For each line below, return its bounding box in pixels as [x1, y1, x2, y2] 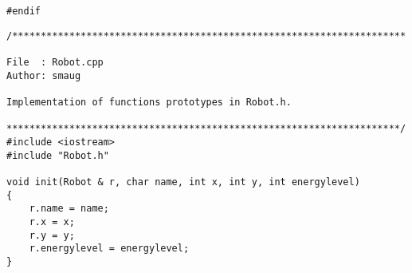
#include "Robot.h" [6, 149, 109, 161]
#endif [6, 6, 41, 17]
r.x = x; [29, 216, 75, 227]
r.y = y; [29, 229, 75, 241]
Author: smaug [6, 69, 81, 81]
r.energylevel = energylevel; [29, 243, 190, 255]
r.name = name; [29, 203, 109, 215]
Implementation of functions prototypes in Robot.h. [6, 96, 292, 108]
